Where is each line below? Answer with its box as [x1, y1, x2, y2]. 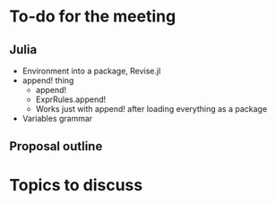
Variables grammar [22, 114, 93, 123]
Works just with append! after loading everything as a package [35, 104, 267, 114]
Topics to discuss [9, 174, 143, 195]
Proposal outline [9, 139, 103, 154]
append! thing [22, 75, 74, 86]
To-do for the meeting [9, 6, 177, 27]
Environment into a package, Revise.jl [22, 65, 161, 76]
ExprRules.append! [35, 94, 107, 105]
